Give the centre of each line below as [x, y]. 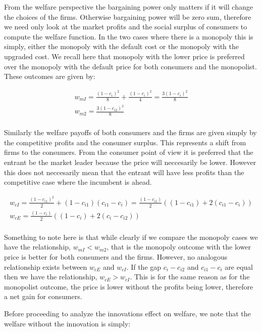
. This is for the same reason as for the [190, 277]
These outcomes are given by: [50, 76]
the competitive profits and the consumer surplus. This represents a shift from [125, 142]
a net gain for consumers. [43, 296]
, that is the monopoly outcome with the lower [179, 247]
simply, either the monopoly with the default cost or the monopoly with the [121, 46]
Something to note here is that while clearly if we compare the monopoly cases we [131, 237]
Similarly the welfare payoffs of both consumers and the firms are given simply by [130, 132]
